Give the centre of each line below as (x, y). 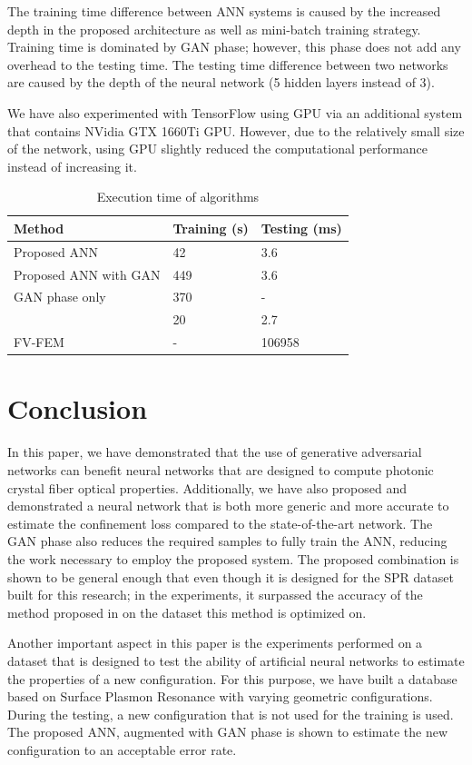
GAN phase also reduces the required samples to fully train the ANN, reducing (227, 541)
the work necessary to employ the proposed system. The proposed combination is (233, 558)
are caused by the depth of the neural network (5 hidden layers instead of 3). (221, 82)
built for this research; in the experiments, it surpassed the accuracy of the (215, 595)
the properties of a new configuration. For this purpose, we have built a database (232, 678)
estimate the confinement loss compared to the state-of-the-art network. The (220, 523)
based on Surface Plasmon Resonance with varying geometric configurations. (220, 696)
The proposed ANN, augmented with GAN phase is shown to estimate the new (228, 732)
